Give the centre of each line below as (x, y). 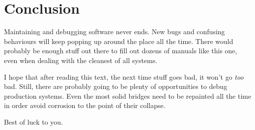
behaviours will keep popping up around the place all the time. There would (119, 41)
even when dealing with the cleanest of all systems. (81, 60)
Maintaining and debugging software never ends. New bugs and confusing (114, 32)
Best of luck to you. (34, 121)
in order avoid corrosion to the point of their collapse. (85, 105)
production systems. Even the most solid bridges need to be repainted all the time (128, 96)
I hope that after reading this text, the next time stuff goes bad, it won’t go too (124, 76)
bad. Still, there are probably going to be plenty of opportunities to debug (116, 86)
